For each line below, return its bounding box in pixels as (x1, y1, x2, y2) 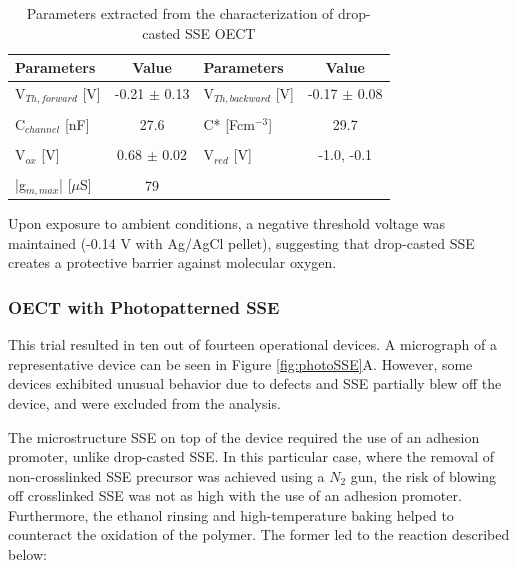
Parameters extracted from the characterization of (26, 3, 334, 23)
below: (8, 544, 47, 565)
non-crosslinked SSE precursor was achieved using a (8, 465, 325, 486)
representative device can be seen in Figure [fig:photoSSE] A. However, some (8, 353, 473, 374)
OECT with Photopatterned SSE (8, 294, 280, 319)
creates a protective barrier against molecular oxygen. (8, 252, 337, 273)
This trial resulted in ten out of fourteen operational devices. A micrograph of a (8, 334, 497, 355)
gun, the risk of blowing (350, 465, 496, 486)
